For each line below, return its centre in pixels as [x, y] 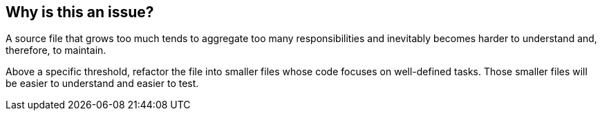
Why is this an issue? [80, 12]
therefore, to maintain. [56, 50]
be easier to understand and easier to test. [102, 84]
